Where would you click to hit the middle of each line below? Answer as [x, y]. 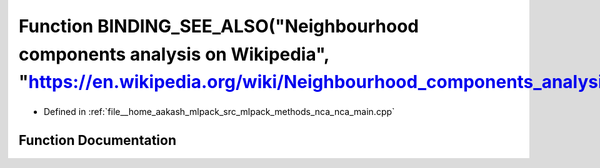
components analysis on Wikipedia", [174, 54]
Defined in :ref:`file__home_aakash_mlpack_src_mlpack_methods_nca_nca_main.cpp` [219, 112]
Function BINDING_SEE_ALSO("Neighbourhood [218, 26]
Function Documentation [97, 140]
